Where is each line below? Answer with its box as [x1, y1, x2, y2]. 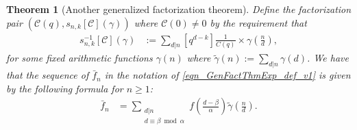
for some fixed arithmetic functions [6, 51, 153, 65]
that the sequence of [6, 68, 89, 82]
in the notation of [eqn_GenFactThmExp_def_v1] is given [104, 68, 351, 82]
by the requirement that [210, 15, 307, 29]
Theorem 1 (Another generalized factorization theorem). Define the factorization [6, 2, 352, 16]
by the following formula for [6, 81, 123, 95]
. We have [307, 51, 349, 65]
